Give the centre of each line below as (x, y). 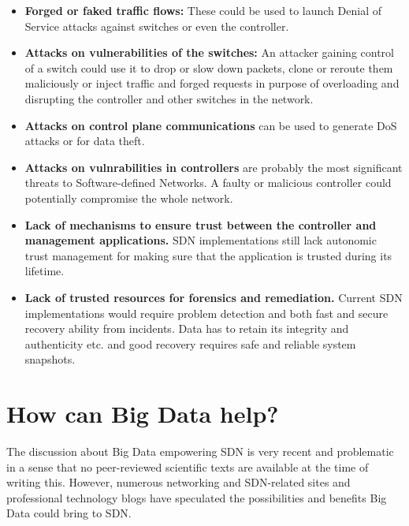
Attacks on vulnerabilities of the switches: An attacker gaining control (209, 52)
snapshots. (50, 359)
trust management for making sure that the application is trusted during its (208, 255)
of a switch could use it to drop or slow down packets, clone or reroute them (209, 67)
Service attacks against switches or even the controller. (157, 26)
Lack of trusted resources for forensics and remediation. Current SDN (214, 297)
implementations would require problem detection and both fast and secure (206, 313)
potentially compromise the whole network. (129, 198)
